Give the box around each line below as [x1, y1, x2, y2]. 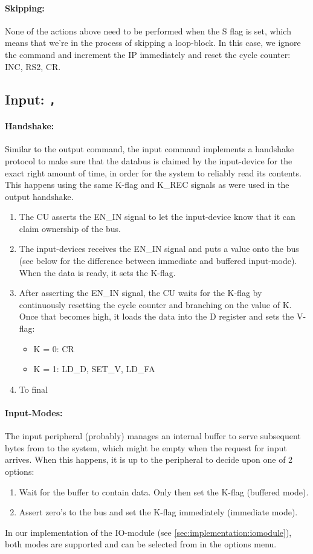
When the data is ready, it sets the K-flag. [19, 266, 176, 279]
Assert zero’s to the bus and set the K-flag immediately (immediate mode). [19, 506, 298, 518]
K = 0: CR [33, 342, 74, 355]
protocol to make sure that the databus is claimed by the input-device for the [5, 154, 292, 167]
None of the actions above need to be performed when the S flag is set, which [5, 24, 291, 37]
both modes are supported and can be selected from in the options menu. [5, 538, 277, 550]
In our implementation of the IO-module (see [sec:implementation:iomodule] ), [5, 526, 292, 538]
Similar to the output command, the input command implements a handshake [5, 143, 294, 155]
